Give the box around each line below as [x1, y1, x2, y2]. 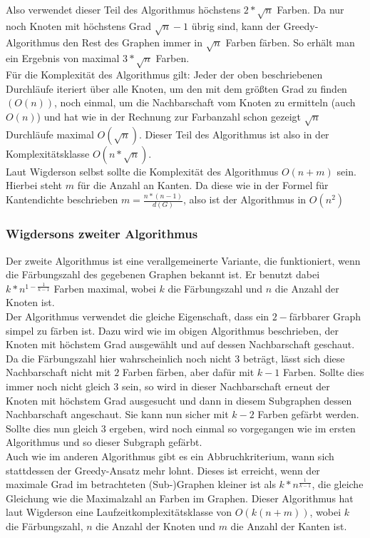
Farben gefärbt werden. [257, 407, 359, 422]
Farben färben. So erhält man [225, 34, 355, 49]
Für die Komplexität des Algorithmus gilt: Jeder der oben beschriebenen [6, 67, 323, 82]
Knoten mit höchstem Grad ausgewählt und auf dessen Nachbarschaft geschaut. [6, 337, 355, 352]
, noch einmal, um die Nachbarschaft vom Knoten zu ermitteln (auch [54, 95, 356, 110]
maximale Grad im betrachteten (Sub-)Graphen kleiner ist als [6, 477, 276, 492]
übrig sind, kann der [191, 18, 280, 33]
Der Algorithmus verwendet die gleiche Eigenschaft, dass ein [6, 309, 269, 324]
